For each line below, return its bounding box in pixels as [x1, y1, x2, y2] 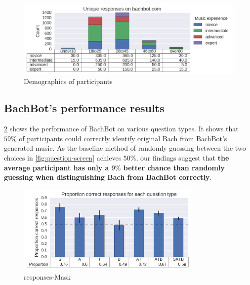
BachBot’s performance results [4, 100, 165, 116]
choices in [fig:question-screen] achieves [4, 153, 122, 163]
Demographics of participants [24, 76, 113, 86]
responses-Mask [24, 272, 71, 282]
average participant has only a [4, 162, 109, 172]
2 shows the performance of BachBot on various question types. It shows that [4, 123, 239, 134]
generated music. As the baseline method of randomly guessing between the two [4, 143, 246, 153]
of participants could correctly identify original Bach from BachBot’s [19, 133, 227, 143]
